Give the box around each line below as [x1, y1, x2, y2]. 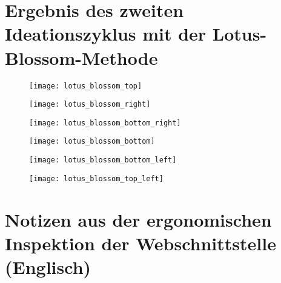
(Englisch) [5, 255, 91, 279]
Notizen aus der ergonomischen [5, 207, 272, 231]
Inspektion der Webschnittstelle [5, 230, 276, 255]
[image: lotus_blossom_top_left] [29, 174, 164, 183]
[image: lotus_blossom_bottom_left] [29, 156, 177, 165]
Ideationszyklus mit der [5, 21, 207, 46]
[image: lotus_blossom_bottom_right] [29, 118, 181, 127]
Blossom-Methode [5, 45, 158, 70]
